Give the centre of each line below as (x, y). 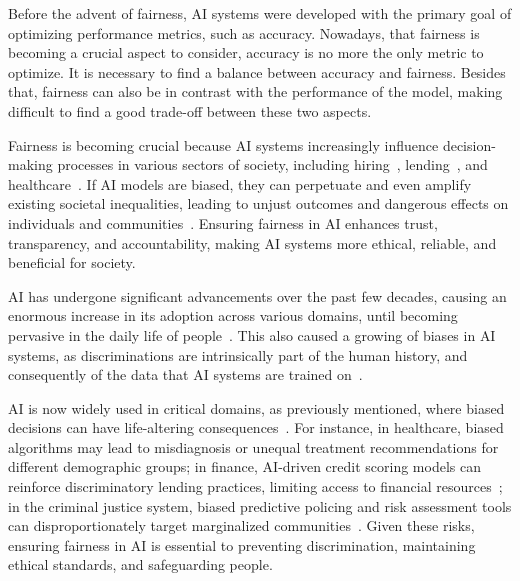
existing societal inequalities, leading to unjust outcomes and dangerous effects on (258, 203)
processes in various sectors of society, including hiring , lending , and (272, 164)
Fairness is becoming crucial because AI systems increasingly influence (223, 144)
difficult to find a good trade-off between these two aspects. (190, 110)
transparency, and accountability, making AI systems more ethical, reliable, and (252, 242)
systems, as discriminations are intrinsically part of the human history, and (238, 354)
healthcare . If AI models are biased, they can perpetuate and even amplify (240, 183)
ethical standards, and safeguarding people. (140, 564)
